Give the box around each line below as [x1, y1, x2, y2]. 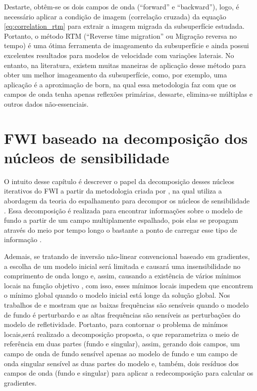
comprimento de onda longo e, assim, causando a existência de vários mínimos [4, 270, 241, 281]
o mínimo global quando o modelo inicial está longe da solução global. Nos [4, 290, 230, 300]
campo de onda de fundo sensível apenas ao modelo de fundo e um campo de [4, 348, 238, 358]
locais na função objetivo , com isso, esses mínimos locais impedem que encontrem [4, 280, 254, 290]
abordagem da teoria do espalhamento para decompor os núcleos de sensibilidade [4, 195, 250, 206]
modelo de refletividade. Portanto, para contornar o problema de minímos [4, 319, 228, 329]
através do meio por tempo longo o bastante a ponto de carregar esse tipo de [4, 224, 237, 235]
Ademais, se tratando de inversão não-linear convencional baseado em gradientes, [4, 251, 250, 261]
